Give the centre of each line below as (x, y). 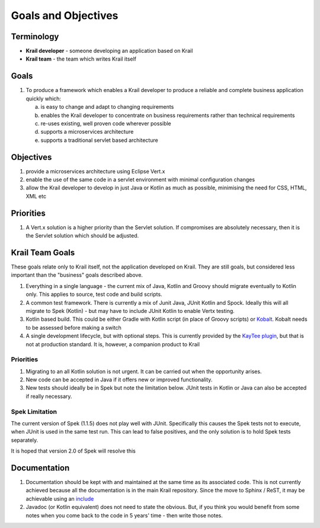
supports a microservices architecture (87, 132)
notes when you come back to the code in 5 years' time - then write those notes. (124, 515)
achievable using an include (60, 498)
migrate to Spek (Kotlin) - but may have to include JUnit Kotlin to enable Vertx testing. (130, 311)
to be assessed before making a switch (73, 327)
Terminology (35, 37)
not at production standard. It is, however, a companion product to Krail (113, 344)
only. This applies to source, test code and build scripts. (94, 295)
